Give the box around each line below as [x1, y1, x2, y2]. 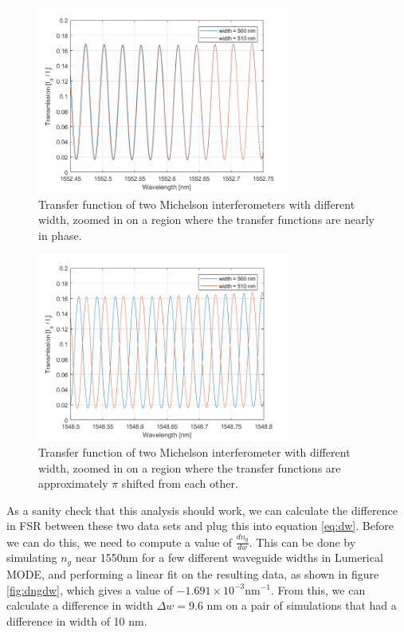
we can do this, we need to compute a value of [6, 533, 233, 550]
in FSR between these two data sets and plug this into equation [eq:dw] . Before [6, 517, 394, 534]
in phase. [38, 226, 82, 243]
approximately [38, 475, 108, 492]
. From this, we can [271, 581, 366, 598]
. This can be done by [249, 533, 356, 550]
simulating [6, 549, 57, 566]
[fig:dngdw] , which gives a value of [6, 581, 173, 598]
